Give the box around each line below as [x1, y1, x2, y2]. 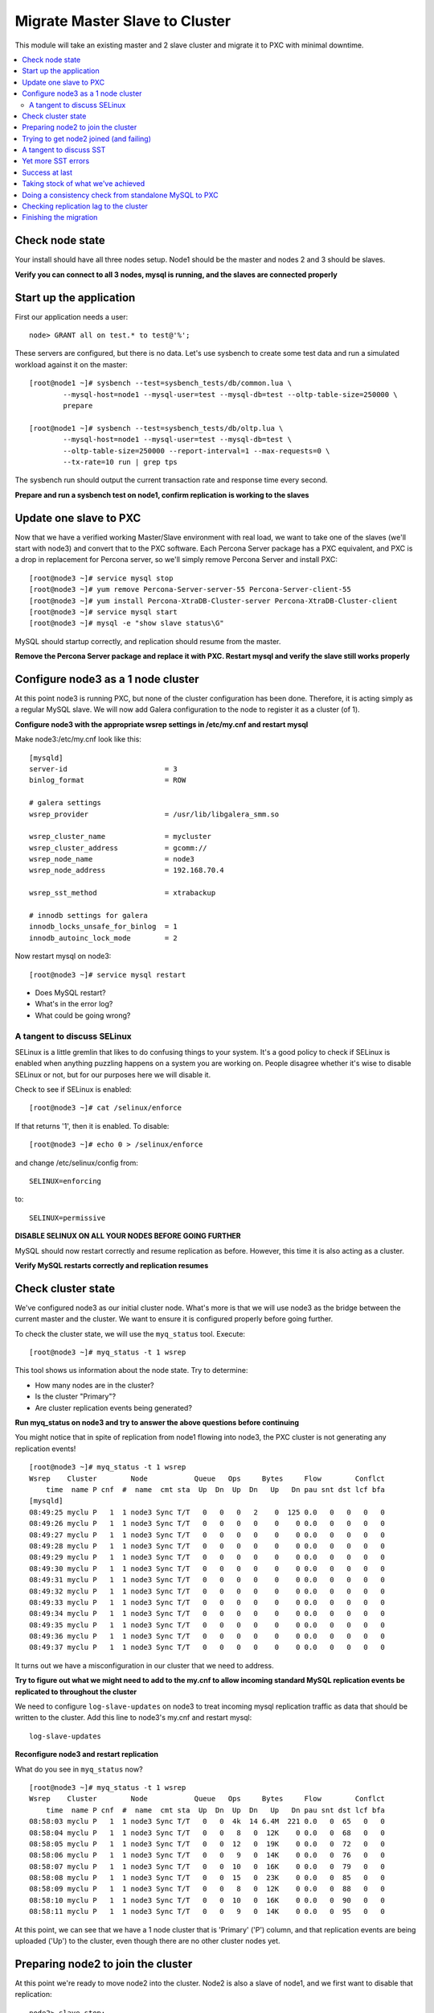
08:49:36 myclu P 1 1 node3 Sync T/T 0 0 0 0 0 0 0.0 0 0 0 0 [29, 1631, 386, 1641]
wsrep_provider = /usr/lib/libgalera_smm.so [29, 809, 280, 819]
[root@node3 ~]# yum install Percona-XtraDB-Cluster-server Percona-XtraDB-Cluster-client [29, 596, 398, 606]
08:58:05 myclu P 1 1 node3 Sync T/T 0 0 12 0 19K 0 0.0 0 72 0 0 [29, 1839, 386, 1848]
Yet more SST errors [22, 156, 90, 166]
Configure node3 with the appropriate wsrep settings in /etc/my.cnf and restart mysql [14, 719, 309, 729]
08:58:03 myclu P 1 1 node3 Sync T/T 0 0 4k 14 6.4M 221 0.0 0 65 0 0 [29, 1817, 386, 1826]
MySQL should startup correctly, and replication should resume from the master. [14, 636, 281, 646]
